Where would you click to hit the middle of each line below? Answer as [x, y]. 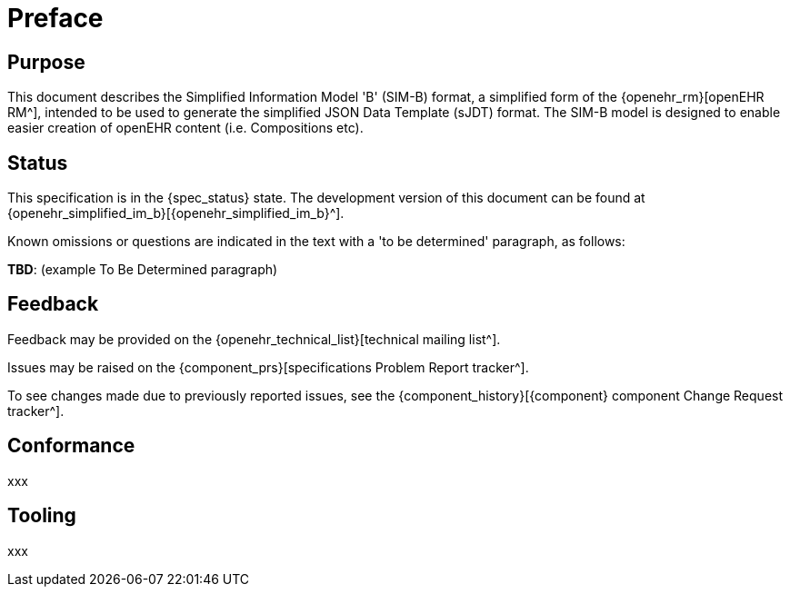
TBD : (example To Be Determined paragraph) [143, 270]
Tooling [42, 516]
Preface [55, 18]
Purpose [46, 62]
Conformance [71, 446]
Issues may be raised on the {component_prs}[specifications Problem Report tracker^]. [268, 367]
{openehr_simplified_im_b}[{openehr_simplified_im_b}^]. [176, 213]
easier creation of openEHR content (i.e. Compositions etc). [185, 128]
